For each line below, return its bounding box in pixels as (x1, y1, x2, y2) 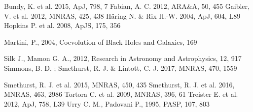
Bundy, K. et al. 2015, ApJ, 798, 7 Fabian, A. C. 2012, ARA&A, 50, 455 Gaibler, (4, 1, 250, 11)
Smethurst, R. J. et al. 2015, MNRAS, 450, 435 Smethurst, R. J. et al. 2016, (4, 79, 235, 89)
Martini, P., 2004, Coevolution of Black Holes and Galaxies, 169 (4, 36, 197, 47)
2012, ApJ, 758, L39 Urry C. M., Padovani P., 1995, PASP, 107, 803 (4, 98, 210, 109)
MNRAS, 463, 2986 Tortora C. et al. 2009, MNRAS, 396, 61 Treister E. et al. (4, 89, 238, 99)
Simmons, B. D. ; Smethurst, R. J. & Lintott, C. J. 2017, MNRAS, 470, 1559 (4, 62, 237, 73)
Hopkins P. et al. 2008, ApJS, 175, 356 (4, 20, 121, 30)
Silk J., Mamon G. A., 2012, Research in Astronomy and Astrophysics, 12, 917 (4, 53, 242, 63)
